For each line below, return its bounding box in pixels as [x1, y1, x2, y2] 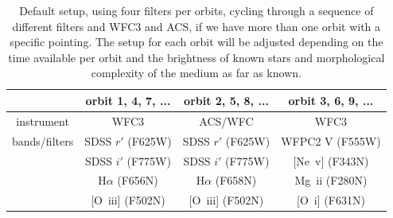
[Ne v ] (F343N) [293, 152, 369, 169]
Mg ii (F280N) [294, 172, 368, 189]
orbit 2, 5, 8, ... [184, 91, 269, 108]
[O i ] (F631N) [297, 192, 365, 208]
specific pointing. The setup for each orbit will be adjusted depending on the [10, 33, 383, 50]
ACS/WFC [199, 112, 254, 129]
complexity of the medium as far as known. [91, 64, 302, 81]
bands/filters [12, 132, 74, 149]
